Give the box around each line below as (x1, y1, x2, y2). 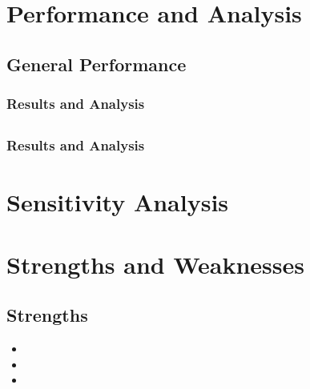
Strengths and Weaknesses (6, 247, 304, 280)
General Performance (6, 51, 187, 76)
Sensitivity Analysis (6, 185, 229, 218)
